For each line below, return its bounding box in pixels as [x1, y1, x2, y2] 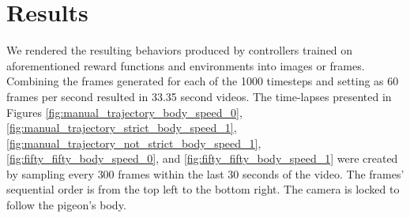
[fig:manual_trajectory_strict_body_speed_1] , [6, 119, 237, 136]
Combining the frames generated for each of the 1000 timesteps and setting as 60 [6, 73, 399, 89]
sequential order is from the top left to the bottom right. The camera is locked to [6, 181, 400, 197]
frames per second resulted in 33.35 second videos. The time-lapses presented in [6, 88, 392, 104]
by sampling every [6, 165, 94, 182]
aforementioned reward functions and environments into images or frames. [6, 57, 365, 73]
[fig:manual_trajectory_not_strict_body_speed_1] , [6, 134, 261, 151]
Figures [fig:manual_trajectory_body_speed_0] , [6, 103, 243, 120]
